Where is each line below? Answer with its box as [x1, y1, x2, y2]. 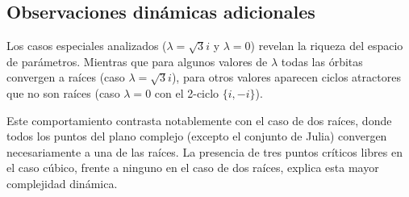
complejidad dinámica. [6, 174, 118, 191]
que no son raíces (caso [6, 84, 120, 101]
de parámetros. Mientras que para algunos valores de [6, 52, 268, 69]
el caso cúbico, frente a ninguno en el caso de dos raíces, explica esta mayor [6, 159, 379, 176]
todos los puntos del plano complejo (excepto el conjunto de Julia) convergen [6, 128, 387, 145]
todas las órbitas [281, 52, 363, 69]
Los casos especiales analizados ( [6, 37, 167, 54]
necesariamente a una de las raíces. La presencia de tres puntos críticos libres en [6, 143, 403, 160]
